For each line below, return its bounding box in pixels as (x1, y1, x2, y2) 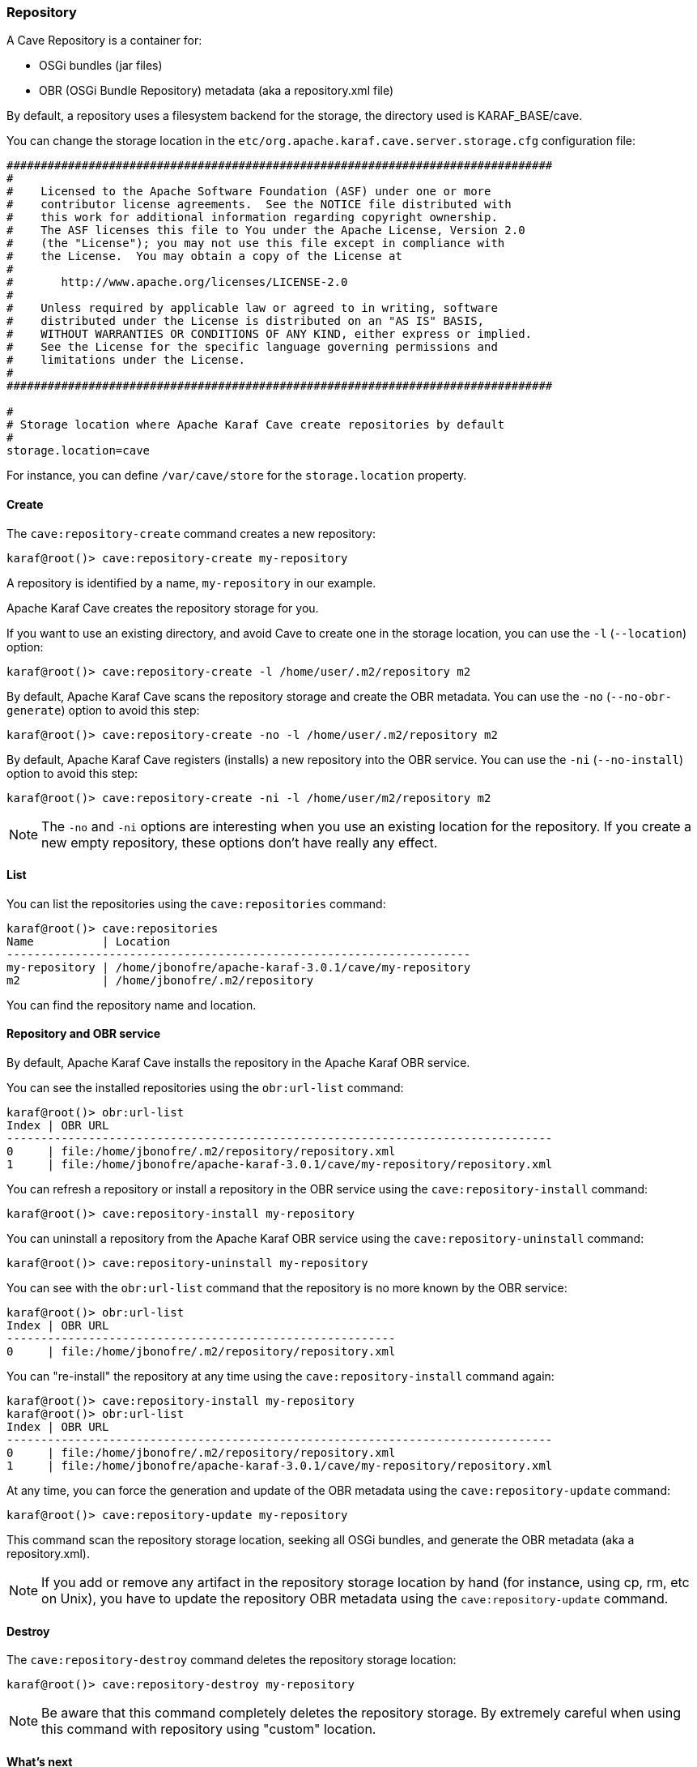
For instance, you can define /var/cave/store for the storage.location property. (6, 468, 467, 483)
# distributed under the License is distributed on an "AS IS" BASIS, (6, 314, 485, 328)
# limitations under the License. (6, 353, 246, 367)
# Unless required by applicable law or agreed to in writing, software (6, 301, 498, 315)
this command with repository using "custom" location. (41, 1721, 376, 1738)
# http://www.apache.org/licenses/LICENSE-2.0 (6, 275, 348, 289)
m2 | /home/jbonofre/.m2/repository (6, 973, 314, 987)
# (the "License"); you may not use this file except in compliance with (6, 237, 505, 250)
